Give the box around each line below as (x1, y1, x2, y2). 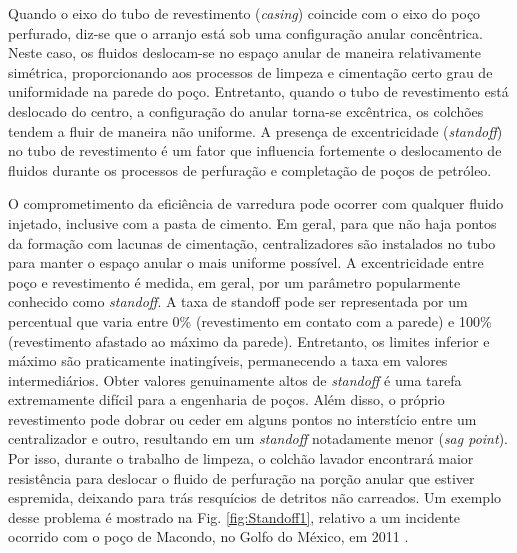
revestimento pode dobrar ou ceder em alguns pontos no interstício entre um (8, 408, 477, 429)
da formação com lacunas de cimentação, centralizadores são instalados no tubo (8, 232, 496, 253)
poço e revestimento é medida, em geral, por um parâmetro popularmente (8, 271, 461, 292)
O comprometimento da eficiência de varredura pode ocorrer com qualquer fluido (8, 193, 504, 214)
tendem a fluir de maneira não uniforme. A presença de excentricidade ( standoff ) (8, 120, 503, 141)
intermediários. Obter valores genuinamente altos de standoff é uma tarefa (8, 369, 462, 390)
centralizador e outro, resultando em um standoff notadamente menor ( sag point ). (8, 428, 508, 449)
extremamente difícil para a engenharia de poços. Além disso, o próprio (8, 389, 445, 410)
